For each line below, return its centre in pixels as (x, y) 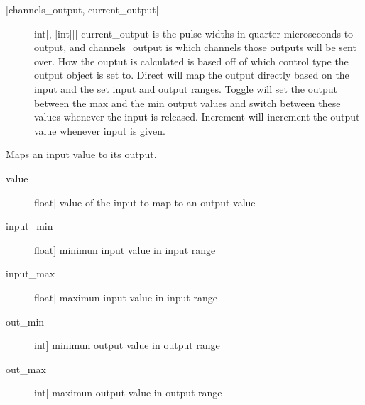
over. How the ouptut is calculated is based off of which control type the (191, 61)
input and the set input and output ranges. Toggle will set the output (186, 88)
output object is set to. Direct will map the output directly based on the (192, 75)
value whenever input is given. (100, 130)
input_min (29, 226)
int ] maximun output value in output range (128, 393)
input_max (31, 273)
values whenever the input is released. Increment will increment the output (197, 117)
